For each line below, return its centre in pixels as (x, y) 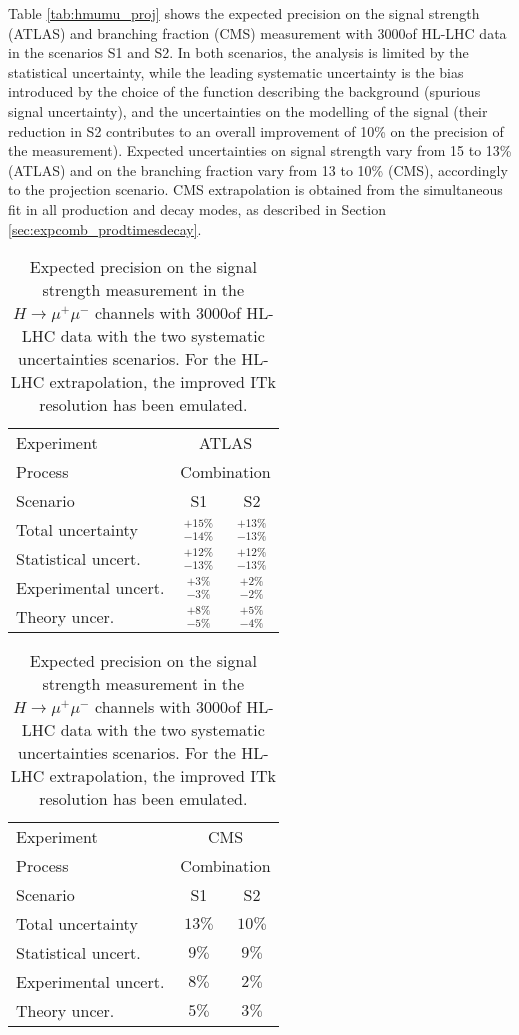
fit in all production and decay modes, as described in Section (197, 208)
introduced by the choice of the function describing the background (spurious (244, 91)
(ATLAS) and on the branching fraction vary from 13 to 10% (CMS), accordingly (258, 169)
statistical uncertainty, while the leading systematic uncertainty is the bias (236, 71)
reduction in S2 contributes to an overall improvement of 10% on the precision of (256, 130)
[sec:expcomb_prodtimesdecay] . (105, 228)
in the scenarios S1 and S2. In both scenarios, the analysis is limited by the (238, 52)
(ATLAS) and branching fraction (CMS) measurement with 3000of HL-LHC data (257, 32)
